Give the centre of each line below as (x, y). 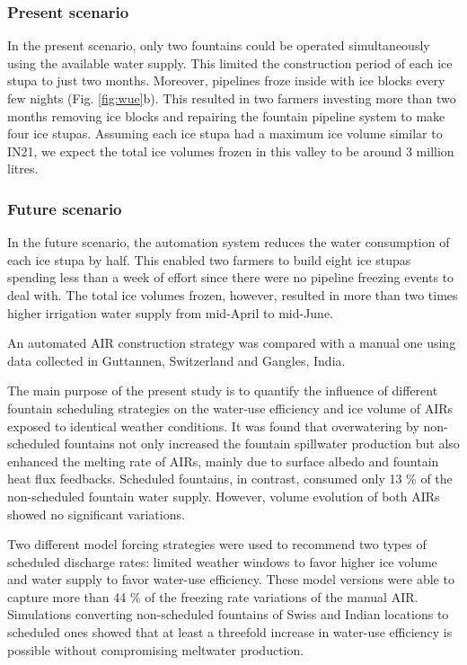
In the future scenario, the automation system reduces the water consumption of (229, 242)
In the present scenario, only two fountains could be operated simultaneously (219, 45)
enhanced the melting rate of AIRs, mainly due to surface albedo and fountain (223, 461)
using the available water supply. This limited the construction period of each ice (230, 62)
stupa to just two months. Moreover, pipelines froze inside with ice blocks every (226, 80)
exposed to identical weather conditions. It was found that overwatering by (213, 426)
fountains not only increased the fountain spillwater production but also (262, 443)
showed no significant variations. (96, 514)
